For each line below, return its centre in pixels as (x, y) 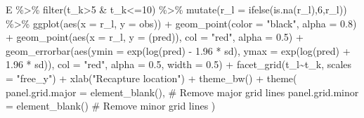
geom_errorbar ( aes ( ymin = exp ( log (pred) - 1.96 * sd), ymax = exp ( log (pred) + (178, 50)
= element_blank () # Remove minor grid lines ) (111, 106)
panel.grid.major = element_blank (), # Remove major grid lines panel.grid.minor (182, 92)
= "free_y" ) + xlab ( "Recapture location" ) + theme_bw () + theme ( (151, 78)
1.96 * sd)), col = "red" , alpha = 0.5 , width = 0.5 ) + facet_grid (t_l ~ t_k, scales (179, 64)
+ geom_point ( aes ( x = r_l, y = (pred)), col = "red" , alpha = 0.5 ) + (155, 37)
